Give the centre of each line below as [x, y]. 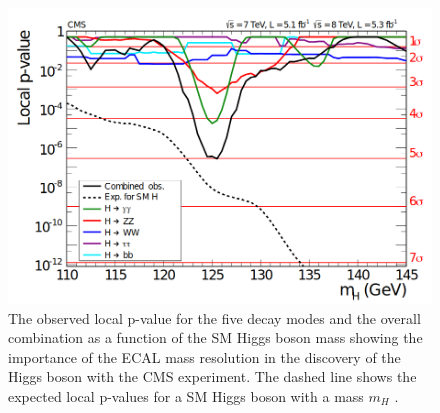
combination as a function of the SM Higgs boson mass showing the [215, 337]
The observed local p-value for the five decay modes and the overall [214, 317]
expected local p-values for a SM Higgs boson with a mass [186, 395]
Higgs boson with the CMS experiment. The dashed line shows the [212, 376]
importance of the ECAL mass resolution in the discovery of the [204, 356]
